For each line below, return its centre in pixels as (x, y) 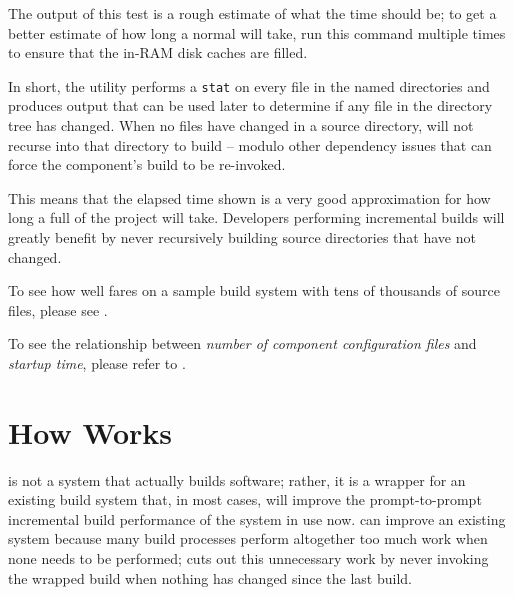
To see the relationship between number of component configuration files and (242, 343)
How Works (90, 431)
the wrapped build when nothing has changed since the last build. (210, 577)
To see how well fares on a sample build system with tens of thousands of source (254, 290)
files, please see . (58, 309)
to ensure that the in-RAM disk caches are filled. (158, 52)
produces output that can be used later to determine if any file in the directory (250, 105)
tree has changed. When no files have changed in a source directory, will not (241, 125)
